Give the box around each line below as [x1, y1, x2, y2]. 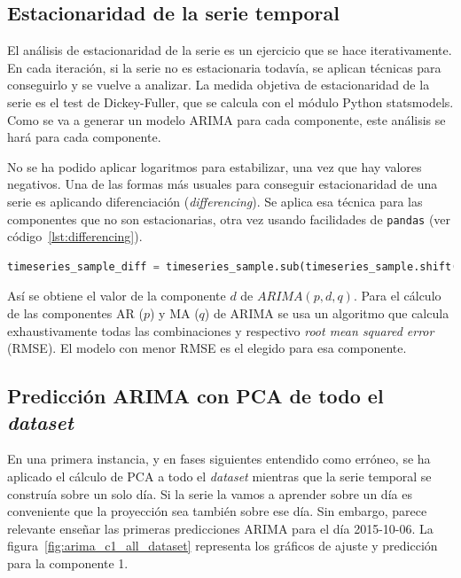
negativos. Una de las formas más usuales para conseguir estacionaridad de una [7, 175, 438, 193]
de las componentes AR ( [7, 303, 144, 322]
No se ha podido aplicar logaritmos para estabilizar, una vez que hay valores [7, 157, 422, 176]
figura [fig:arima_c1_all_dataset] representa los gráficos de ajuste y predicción [7, 536, 438, 555]
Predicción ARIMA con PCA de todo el [7, 382, 384, 410]
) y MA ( [149, 303, 199, 322]
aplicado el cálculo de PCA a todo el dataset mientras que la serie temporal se [7, 466, 432, 485]
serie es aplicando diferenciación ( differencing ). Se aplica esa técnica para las [7, 191, 423, 210]
